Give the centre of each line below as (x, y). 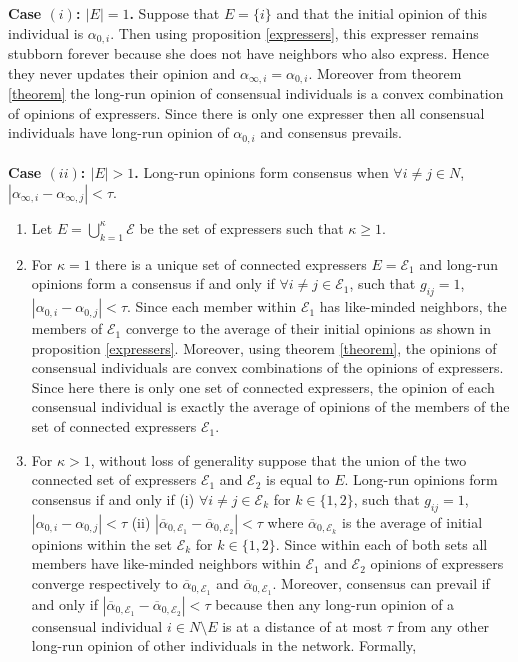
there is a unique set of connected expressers (231, 263)
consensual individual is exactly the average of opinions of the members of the (270, 406)
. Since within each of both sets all (381, 543)
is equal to (298, 479)
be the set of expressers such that (241, 227)
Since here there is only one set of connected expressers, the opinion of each (263, 386)
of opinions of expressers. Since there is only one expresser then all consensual (246, 112)
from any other (443, 625)
